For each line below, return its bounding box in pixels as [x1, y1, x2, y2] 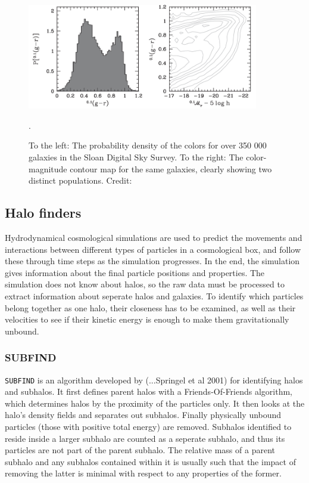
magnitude [29, 162, 67, 175]
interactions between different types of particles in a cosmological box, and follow [5, 243, 301, 255]
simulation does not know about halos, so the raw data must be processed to [5, 278, 285, 290]
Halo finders [5, 203, 82, 222]
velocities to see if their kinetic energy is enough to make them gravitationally [5, 313, 289, 326]
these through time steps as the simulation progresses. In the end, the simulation [5, 255, 300, 267]
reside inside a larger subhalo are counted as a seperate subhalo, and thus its [5, 432, 285, 444]
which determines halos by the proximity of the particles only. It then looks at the [5, 397, 305, 409]
